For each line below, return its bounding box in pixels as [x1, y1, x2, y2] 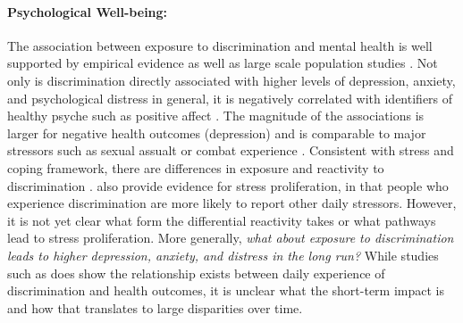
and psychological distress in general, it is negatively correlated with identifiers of [7, 88, 453, 107]
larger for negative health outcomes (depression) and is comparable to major [7, 123, 426, 142]
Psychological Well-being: [7, 2, 168, 21]
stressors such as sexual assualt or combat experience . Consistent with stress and [7, 141, 454, 160]
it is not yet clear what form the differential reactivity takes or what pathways [7, 211, 436, 229]
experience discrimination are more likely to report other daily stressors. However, [7, 194, 457, 212]
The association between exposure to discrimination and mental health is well [7, 36, 433, 54]
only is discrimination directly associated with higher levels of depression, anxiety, [7, 70, 456, 89]
